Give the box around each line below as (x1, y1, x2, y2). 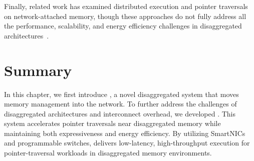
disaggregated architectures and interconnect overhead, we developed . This (4, 108, 236, 118)
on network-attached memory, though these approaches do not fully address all (4, 10, 246, 21)
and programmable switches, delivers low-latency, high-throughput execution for (4, 137, 250, 148)
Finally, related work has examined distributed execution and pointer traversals (4, 1, 248, 11)
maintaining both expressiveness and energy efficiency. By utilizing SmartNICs (4, 127, 245, 138)
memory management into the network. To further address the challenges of (4, 98, 237, 109)
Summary (4, 59, 72, 80)
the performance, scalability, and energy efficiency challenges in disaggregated (4, 20, 242, 31)
